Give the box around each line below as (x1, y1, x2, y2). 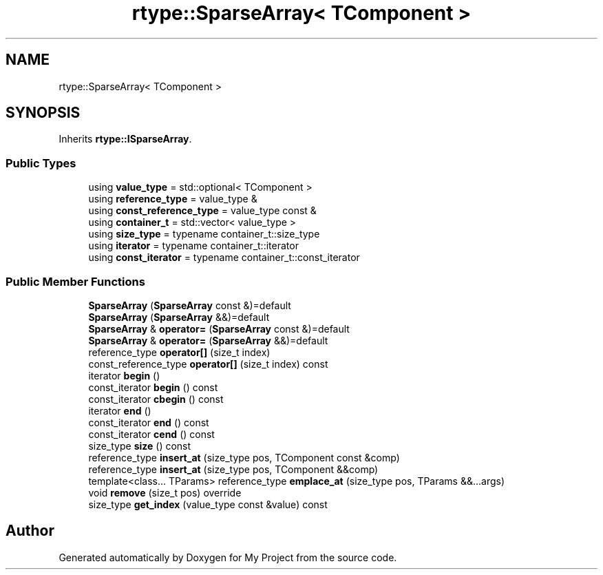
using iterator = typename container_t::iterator (88, 240, 299, 252)
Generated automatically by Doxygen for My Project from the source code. (59, 551, 397, 563)
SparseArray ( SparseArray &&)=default (88, 311, 270, 323)
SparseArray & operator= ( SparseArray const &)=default (88, 322, 350, 335)
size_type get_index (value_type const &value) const (88, 498, 328, 510)
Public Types (6, 156, 76, 170)
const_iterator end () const (88, 416, 209, 428)
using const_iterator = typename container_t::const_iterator (88, 251, 360, 264)
